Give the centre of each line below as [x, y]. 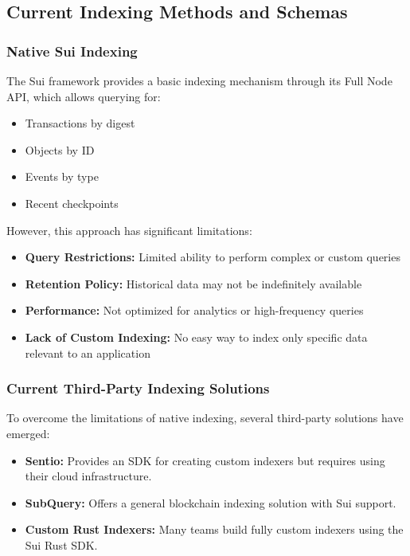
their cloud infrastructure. [88, 476]
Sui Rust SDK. [61, 544]
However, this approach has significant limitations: [129, 230]
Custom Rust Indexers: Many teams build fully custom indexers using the [214, 529]
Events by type [62, 176]
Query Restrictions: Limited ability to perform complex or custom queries [213, 257]
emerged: [28, 433]
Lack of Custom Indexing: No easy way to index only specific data [196, 337]
